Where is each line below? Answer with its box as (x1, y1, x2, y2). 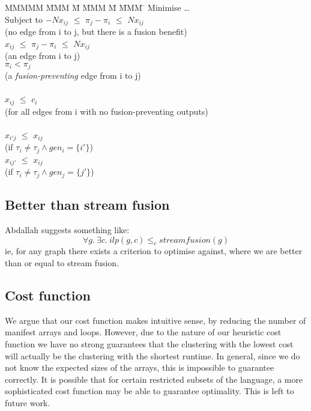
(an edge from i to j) (5, 49, 80, 62)
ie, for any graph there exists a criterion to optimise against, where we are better (5, 245, 303, 257)
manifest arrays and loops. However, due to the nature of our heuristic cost (5, 326, 282, 338)
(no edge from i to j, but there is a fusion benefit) (5, 25, 187, 38)
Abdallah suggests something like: (5, 223, 130, 236)
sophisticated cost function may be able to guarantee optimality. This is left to (5, 385, 294, 397)
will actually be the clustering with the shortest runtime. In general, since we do (5, 349, 300, 362)
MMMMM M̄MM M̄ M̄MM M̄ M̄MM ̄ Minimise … (5, 1, 190, 13)
